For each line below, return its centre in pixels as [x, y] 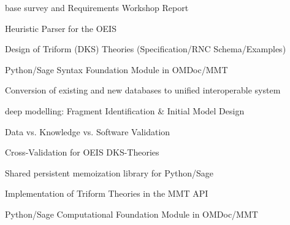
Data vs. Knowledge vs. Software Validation [88, 131]
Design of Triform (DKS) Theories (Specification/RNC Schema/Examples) [146, 49]
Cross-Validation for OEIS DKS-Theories [82, 152]
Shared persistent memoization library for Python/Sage [109, 172]
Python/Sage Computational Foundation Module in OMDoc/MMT [132, 214]
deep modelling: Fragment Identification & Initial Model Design [125, 110]
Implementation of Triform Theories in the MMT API [107, 193]
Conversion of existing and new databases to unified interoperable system [143, 90]
